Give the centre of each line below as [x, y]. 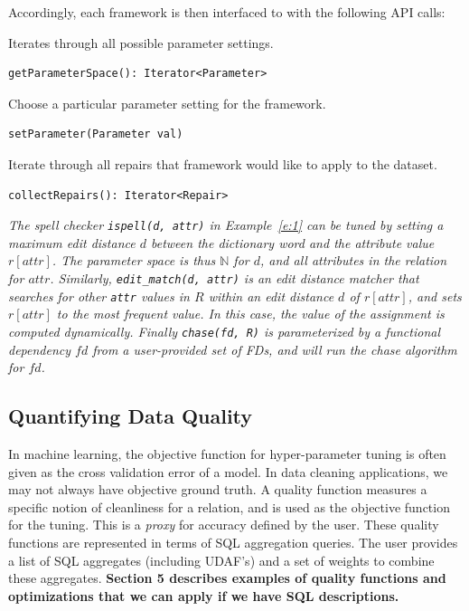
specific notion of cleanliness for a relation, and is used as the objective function [229, 506]
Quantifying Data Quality [131, 416]
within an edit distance [271, 296]
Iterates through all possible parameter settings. [141, 42]
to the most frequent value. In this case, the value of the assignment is [250, 314]
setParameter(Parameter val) [96, 134]
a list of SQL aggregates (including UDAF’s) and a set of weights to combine [221, 560]
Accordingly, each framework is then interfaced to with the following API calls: [227, 12]
